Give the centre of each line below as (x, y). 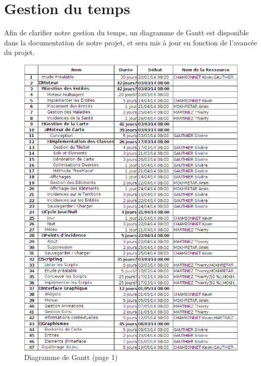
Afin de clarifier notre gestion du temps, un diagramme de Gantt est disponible (126, 33)
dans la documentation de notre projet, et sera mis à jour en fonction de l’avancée (131, 42)
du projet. (19, 52)
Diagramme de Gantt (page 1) (71, 357)
